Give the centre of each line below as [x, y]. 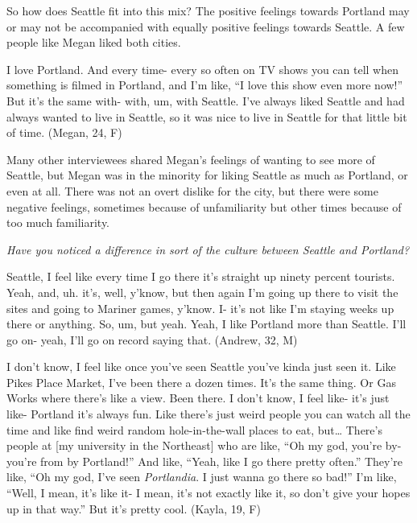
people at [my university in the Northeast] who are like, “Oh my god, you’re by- [204, 445]
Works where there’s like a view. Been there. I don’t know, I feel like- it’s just [198, 398]
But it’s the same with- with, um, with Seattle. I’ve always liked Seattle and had [206, 100]
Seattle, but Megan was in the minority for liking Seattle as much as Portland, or [207, 175]
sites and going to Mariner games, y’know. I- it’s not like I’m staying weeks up [200, 308]
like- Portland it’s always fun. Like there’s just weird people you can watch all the [208, 414]
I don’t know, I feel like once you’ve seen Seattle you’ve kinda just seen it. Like [201, 367]
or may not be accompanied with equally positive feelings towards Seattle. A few [206, 26]
